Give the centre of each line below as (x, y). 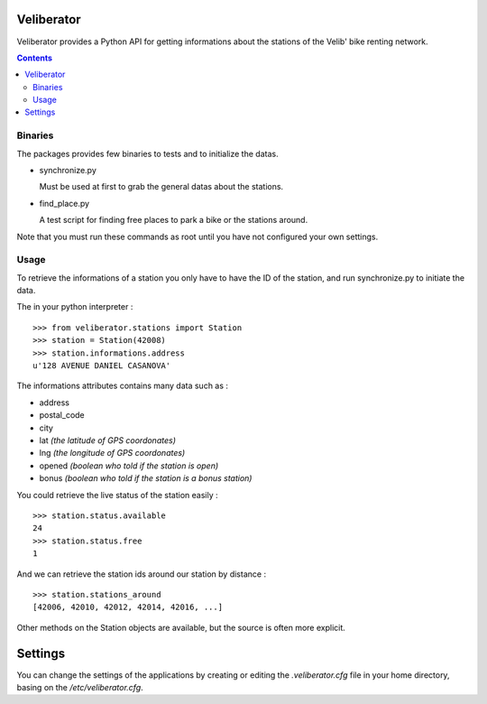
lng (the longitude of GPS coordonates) (112, 453)
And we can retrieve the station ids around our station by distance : (141, 574)
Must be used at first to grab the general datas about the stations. (161, 187)
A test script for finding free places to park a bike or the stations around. (174, 220)
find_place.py (64, 203)
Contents (35, 58)
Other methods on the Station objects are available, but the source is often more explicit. (181, 627)
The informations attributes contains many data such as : (123, 386)
